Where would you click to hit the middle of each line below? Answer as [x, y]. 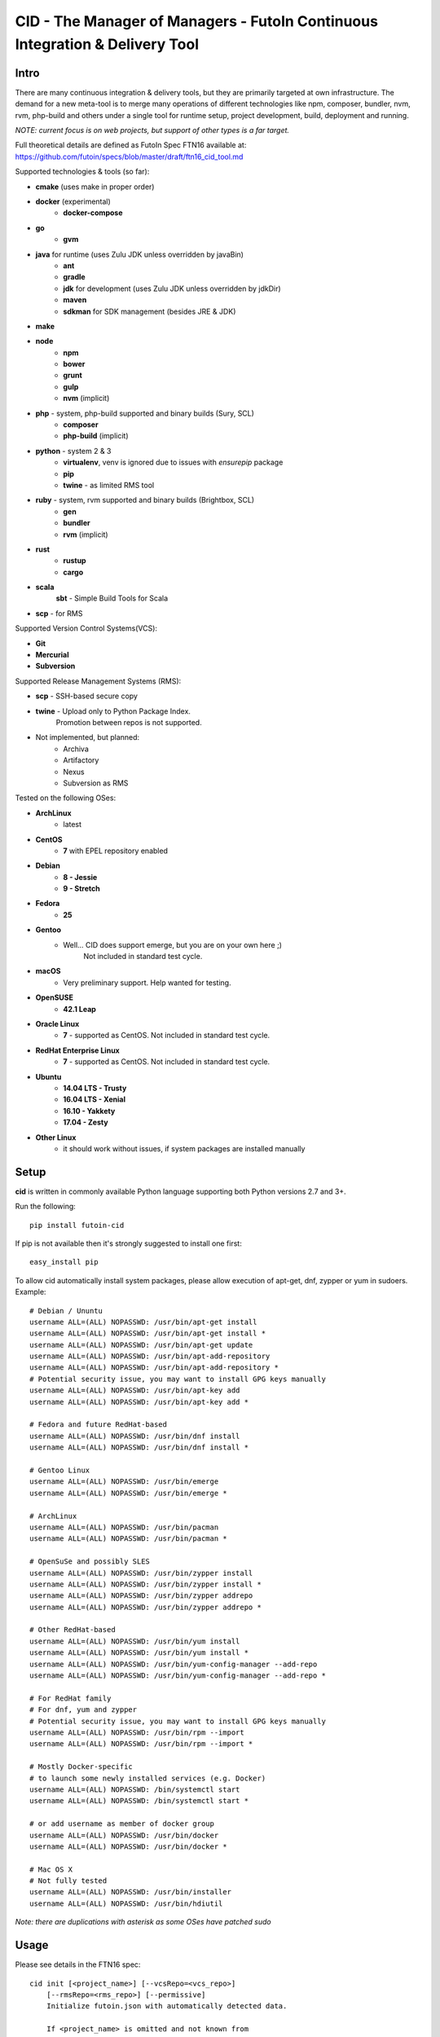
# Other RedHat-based [73, 1630]
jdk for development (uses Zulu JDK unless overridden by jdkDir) [172, 288]
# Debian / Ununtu [66, 1311]
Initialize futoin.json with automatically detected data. [167, 2006]
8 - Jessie [80, 877]
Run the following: [46, 1207]
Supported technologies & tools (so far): [82, 172]
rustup [75, 561]
